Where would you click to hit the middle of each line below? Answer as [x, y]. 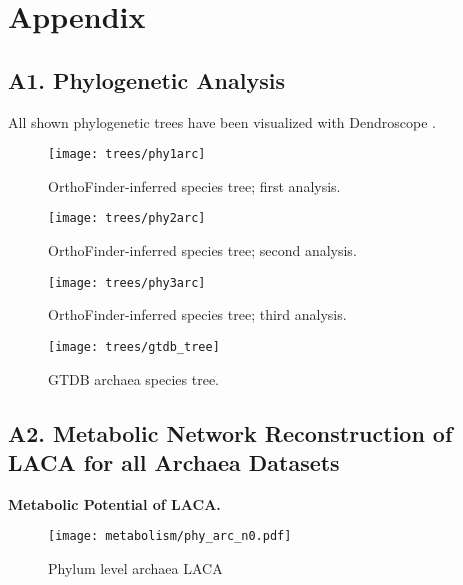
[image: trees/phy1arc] [127, 154]
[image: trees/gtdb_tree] [134, 346]
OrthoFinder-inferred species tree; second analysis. [202, 250]
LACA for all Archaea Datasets [174, 461]
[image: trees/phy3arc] [127, 282]
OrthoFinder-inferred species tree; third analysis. [197, 314]
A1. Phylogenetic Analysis [146, 79]
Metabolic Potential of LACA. [114, 503]
